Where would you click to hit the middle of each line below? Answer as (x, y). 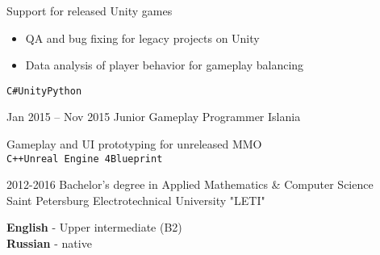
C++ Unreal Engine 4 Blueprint (85, 159)
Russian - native (49, 243)
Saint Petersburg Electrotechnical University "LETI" (136, 200)
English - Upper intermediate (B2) (94, 227)
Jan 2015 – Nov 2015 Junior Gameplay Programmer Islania (154, 117)
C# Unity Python (44, 91)
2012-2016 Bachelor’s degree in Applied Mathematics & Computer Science (190, 184)
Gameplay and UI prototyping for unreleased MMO (134, 144)
